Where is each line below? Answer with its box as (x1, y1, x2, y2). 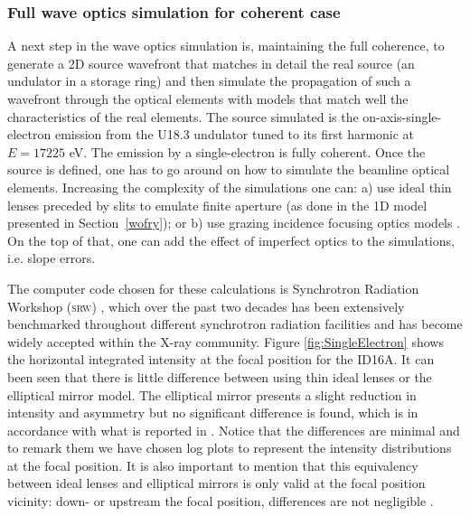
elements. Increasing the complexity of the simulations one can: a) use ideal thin (7, 177, 452, 196)
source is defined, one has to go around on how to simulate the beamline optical (7, 160, 450, 179)
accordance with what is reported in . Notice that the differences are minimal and (7, 420, 460, 439)
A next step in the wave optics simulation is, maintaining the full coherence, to (7, 36, 445, 55)
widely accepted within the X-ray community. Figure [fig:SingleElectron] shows (7, 332, 444, 351)
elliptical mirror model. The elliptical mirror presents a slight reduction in (7, 385, 417, 404)
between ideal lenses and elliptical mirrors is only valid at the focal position (7, 474, 426, 493)
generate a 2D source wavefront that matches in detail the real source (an (7, 53, 415, 72)
